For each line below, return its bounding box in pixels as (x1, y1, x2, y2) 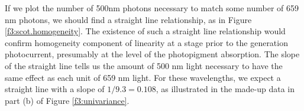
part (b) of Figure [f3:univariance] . (5, 94, 130, 106)
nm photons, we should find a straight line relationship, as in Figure (5, 13, 252, 25)
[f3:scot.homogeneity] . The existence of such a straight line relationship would (5, 25, 286, 37)
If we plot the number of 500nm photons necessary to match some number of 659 (5, 2, 299, 14)
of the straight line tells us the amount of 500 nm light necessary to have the (5, 59, 283, 71)
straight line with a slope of (5, 83, 105, 95)
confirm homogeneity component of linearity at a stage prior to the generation (5, 36, 288, 48)
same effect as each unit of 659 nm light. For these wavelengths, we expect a (5, 71, 281, 83)
